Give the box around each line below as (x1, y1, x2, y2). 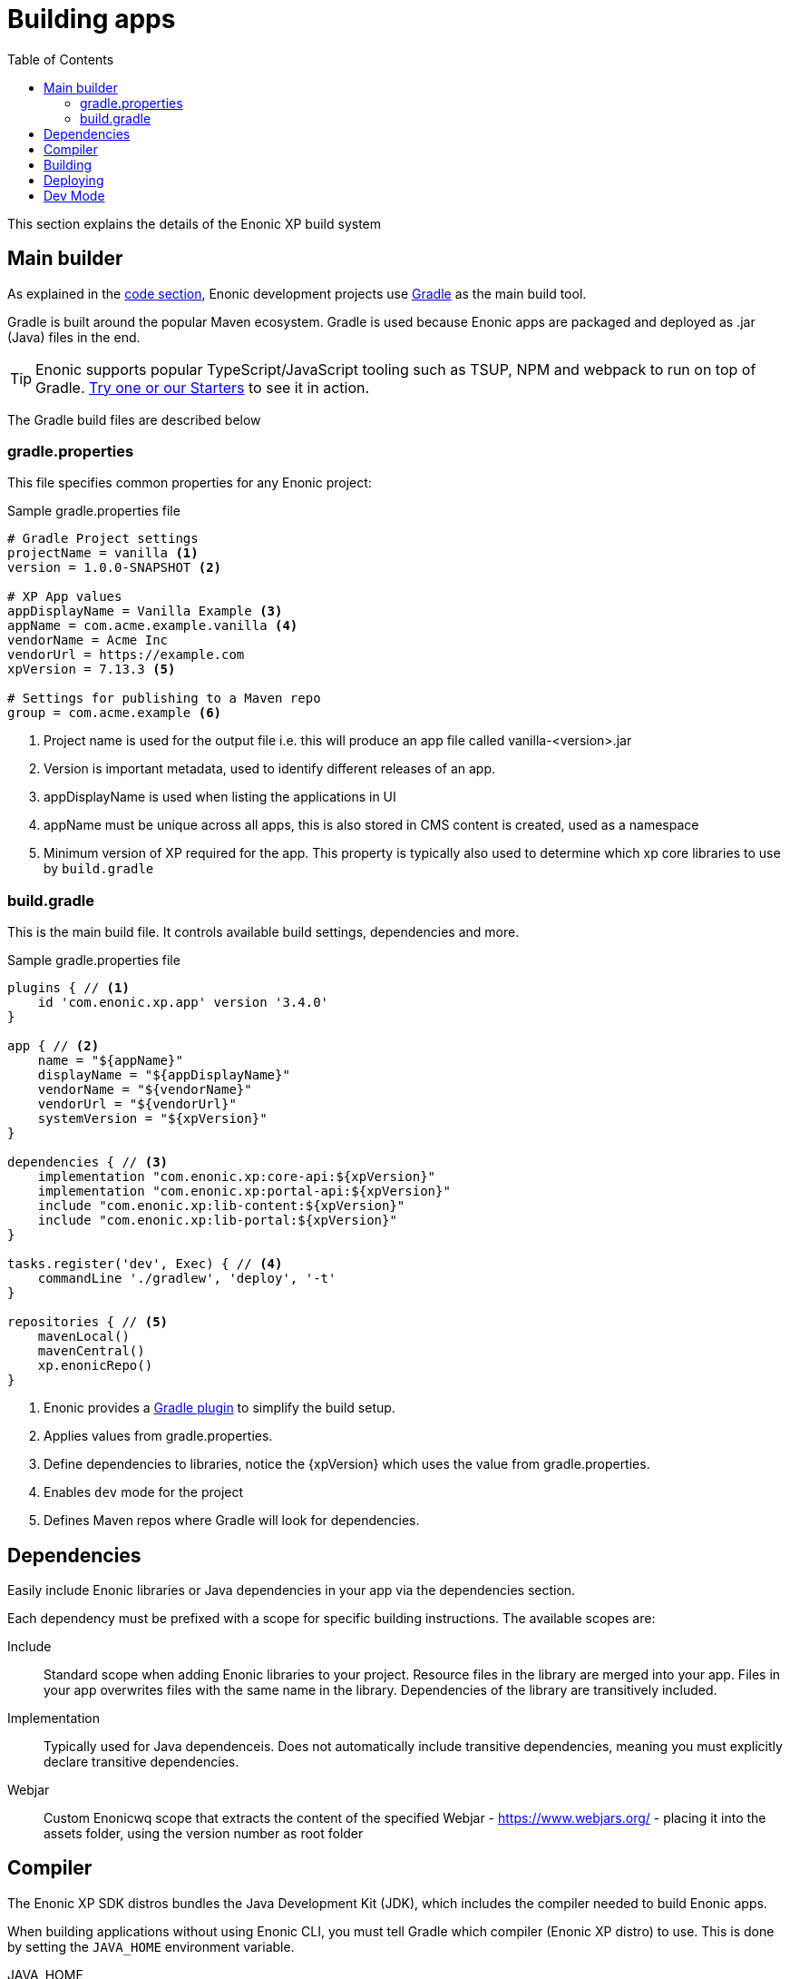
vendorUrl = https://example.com (7, 647, 245, 663)
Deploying (44, 172, 104, 188)
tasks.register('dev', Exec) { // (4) (7, 1256, 283, 1272)
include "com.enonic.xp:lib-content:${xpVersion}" (37, 1198, 405, 1214)
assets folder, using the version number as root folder (44, 1825, 364, 1841)
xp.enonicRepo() (37, 1358, 153, 1373)
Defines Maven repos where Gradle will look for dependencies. (44, 1512, 420, 1529)
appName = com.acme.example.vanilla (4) (7, 618, 298, 634)
